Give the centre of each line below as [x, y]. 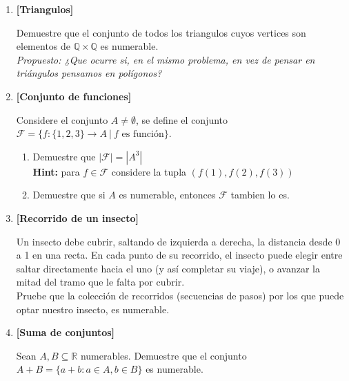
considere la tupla [149, 171]
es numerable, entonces [167, 195]
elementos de [43, 46]
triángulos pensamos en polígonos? [89, 73]
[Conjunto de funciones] [74, 96]
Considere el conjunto [62, 119]
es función [143, 134]
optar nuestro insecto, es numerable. [93, 309]
